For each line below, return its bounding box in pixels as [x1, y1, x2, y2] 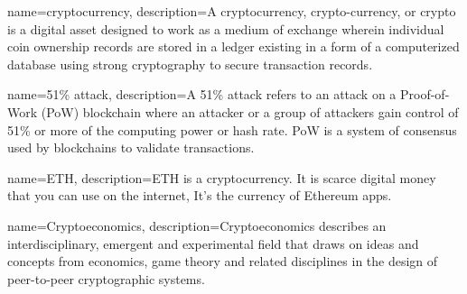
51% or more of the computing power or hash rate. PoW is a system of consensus [7, 120, 457, 139]
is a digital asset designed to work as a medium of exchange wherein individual [7, 19, 444, 38]
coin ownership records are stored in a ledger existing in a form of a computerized [7, 37, 460, 56]
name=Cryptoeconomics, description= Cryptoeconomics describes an [7, 216, 387, 234]
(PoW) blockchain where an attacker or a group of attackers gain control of [41, 102, 459, 121]
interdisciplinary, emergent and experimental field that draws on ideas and [7, 234, 419, 253]
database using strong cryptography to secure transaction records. [7, 54, 373, 73]
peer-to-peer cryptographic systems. [7, 269, 205, 288]
